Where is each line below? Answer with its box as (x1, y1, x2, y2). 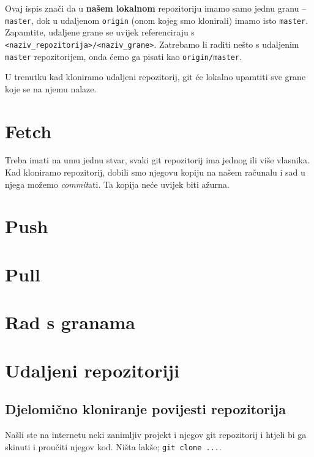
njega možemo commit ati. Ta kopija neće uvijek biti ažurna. (5, 177, 230, 190)
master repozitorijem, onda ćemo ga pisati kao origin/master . (5, 50, 242, 62)
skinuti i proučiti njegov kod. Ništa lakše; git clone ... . (5, 440, 222, 453)
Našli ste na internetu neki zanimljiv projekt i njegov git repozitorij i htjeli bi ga (5, 428, 307, 440)
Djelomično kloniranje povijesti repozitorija (5, 399, 286, 418)
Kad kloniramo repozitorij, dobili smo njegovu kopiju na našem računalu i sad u (5, 166, 305, 179)
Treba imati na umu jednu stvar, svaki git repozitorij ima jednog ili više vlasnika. (5, 154, 310, 166)
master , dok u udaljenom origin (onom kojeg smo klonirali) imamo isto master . (5, 13, 308, 26)
